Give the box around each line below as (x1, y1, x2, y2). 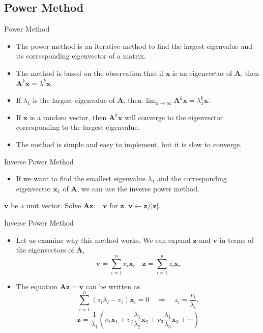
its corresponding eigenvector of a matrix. (16, 50, 146, 61)
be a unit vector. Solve (11, 200, 81, 211)
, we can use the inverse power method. (77, 183, 200, 193)
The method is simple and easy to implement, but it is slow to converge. (16, 138, 242, 149)
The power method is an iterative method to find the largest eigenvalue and (16, 40, 252, 51)
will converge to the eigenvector (125, 112, 223, 122)
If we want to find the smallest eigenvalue (16, 173, 145, 184)
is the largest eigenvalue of (33, 95, 115, 105)
